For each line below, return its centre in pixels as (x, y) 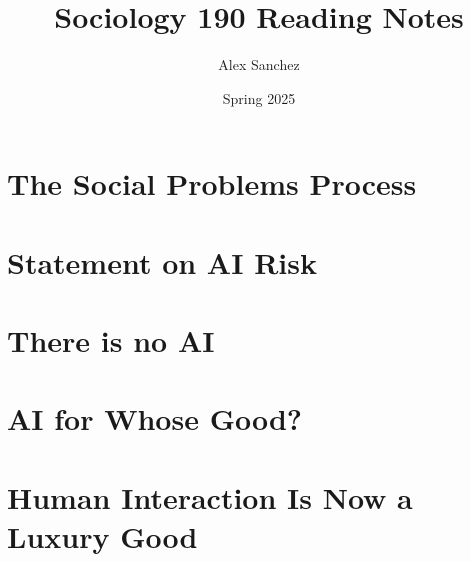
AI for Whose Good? (155, 418)
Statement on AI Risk (162, 261)
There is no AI (111, 340)
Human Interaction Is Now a (210, 496)
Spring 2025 (259, 97)
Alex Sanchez (259, 64)
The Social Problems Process (212, 183)
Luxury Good (102, 536)
